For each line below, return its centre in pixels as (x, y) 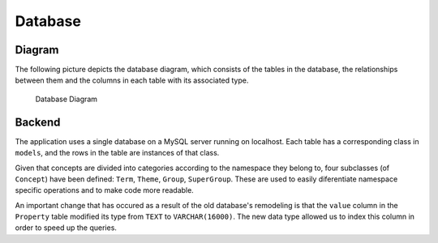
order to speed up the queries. (66, 228)
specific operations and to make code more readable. (104, 190)
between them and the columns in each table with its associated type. (132, 80)
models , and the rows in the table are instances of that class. (117, 153)
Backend (38, 122)
